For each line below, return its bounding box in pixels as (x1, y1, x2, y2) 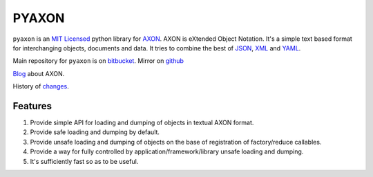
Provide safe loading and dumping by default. (30, 128, 160, 136)
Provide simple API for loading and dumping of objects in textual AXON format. (30, 118, 254, 127)
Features (12, 100, 52, 112)
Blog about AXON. (12, 69, 65, 77)
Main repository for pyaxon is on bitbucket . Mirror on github (12, 57, 184, 65)
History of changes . (12, 82, 69, 91)
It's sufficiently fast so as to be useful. (30, 157, 139, 165)
